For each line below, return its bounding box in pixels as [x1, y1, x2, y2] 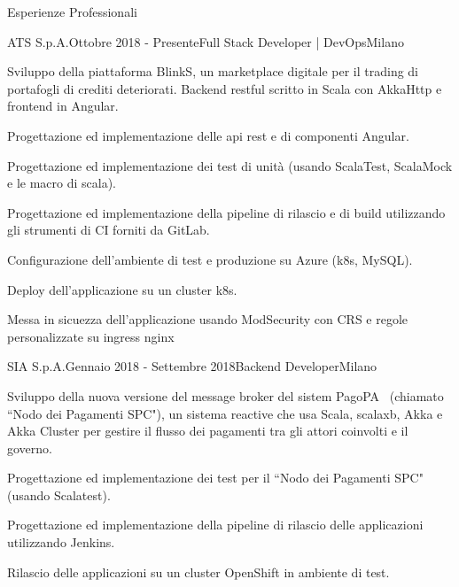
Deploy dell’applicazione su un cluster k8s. [7, 280, 237, 298]
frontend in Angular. [7, 97, 119, 115]
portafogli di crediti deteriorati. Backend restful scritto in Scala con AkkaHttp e [7, 79, 442, 97]
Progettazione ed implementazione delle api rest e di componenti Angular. [7, 126, 409, 144]
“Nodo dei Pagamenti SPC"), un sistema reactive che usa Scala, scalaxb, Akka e [7, 404, 443, 422]
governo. [7, 438, 52, 457]
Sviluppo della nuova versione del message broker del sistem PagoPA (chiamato [7, 386, 444, 405]
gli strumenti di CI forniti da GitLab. [7, 220, 210, 239]
